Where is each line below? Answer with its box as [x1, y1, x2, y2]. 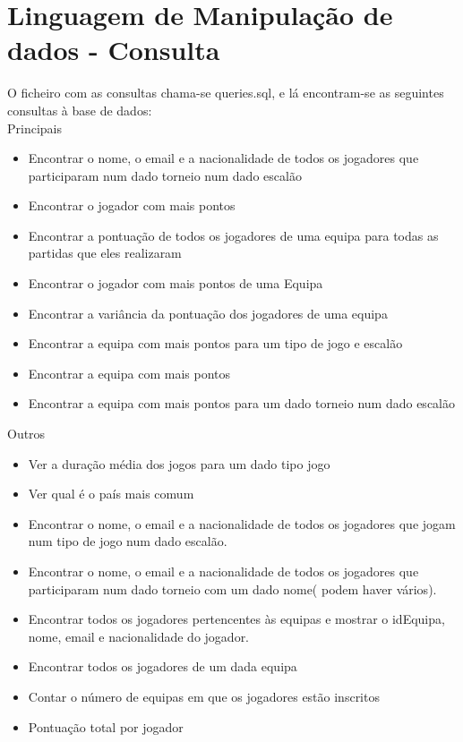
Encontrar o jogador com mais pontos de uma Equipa [28, 274, 323, 293]
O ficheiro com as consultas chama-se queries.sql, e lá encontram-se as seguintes [7, 83, 444, 102]
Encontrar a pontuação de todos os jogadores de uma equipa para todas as [28, 226, 439, 244]
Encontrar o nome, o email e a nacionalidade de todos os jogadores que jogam [28, 514, 456, 533]
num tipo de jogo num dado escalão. [28, 532, 227, 550]
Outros [7, 424, 46, 443]
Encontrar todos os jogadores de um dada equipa [28, 657, 297, 676]
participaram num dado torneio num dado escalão [28, 166, 302, 184]
